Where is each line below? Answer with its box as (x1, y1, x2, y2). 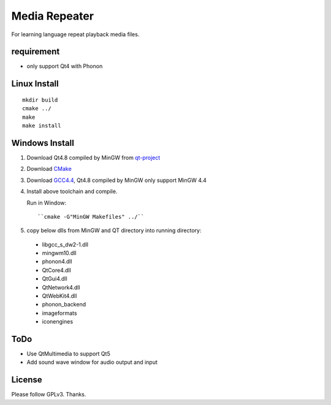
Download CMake (26, 165, 72, 173)
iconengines (42, 318, 74, 325)
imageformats (42, 309, 77, 317)
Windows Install (11, 138, 75, 148)
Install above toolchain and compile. (26, 187, 118, 195)
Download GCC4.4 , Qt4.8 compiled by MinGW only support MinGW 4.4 (26, 176, 207, 184)
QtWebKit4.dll (42, 292, 77, 300)
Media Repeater (11, 9, 94, 23)
